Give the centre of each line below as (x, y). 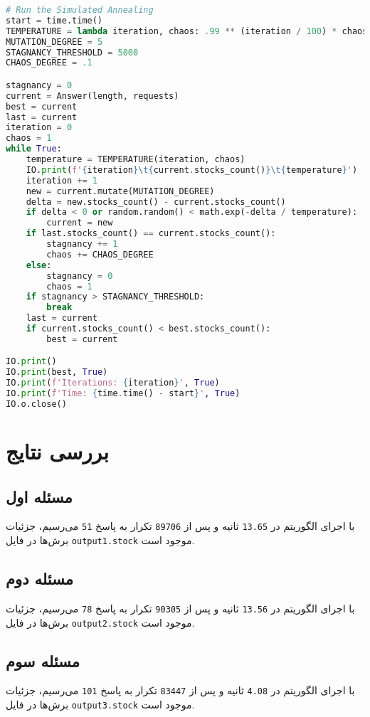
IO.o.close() (36, 404)
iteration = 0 (39, 128)
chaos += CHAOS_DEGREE (100, 254)
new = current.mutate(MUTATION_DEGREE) (120, 191)
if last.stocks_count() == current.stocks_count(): (151, 234)
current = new (80, 223)
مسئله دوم (40, 579)
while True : (34, 149)
